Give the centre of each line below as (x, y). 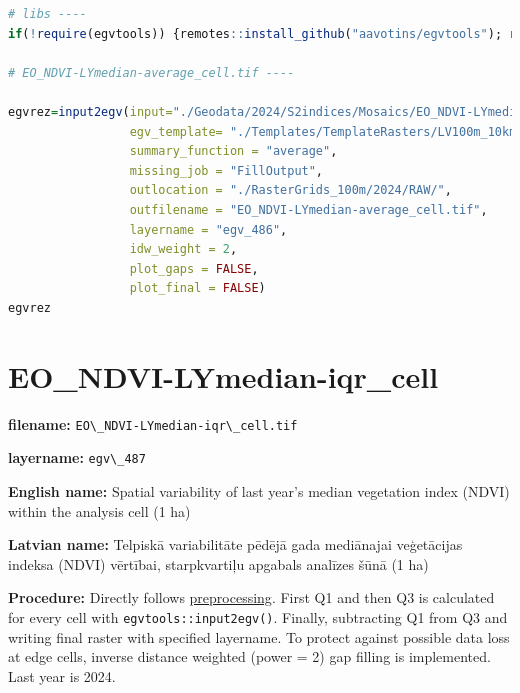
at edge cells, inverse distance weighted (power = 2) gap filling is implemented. (249, 656)
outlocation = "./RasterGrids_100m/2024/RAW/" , (290, 190)
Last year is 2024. (62, 675)
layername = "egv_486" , (208, 229)
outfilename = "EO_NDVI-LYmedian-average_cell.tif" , (308, 209)
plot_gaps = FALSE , (194, 268)
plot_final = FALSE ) (197, 288)
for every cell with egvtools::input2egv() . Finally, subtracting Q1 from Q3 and (258, 616)
